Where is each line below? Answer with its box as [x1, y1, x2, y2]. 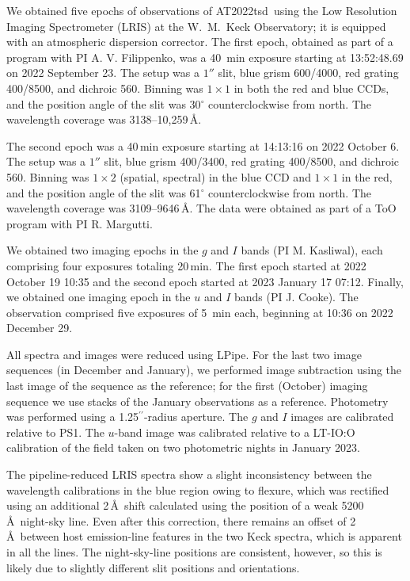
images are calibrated [290, 408, 394, 425]
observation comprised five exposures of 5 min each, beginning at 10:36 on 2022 [6, 304, 393, 320]
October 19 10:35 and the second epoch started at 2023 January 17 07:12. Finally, [6, 273, 404, 289]
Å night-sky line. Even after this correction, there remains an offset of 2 [6, 512, 356, 529]
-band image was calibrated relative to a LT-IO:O [114, 423, 355, 440]
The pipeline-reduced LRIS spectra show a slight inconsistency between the [6, 466, 372, 483]
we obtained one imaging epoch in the [6, 289, 191, 305]
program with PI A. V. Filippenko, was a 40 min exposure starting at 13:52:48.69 [6, 48, 404, 65]
